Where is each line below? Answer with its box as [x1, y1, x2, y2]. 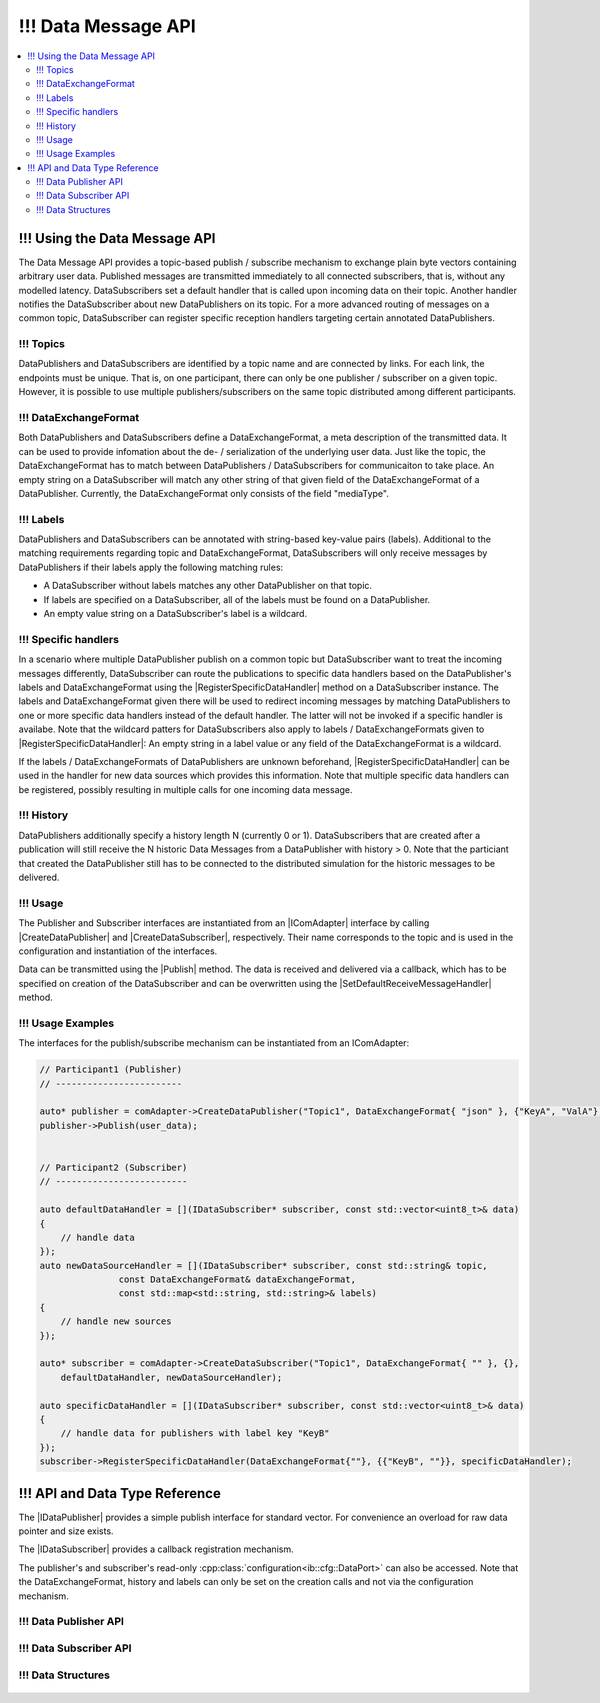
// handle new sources [60, 1316, 172, 1327]
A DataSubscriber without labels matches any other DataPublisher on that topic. [43, 580, 373, 592]
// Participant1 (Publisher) [39, 1064, 183, 1075]
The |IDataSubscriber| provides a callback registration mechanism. [18, 1543, 294, 1555]
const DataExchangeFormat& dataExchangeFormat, [118, 1274, 357, 1285]
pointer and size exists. [18, 1525, 114, 1537]
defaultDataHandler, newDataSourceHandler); [60, 1371, 283, 1383]
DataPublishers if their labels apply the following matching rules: [18, 561, 284, 573]
